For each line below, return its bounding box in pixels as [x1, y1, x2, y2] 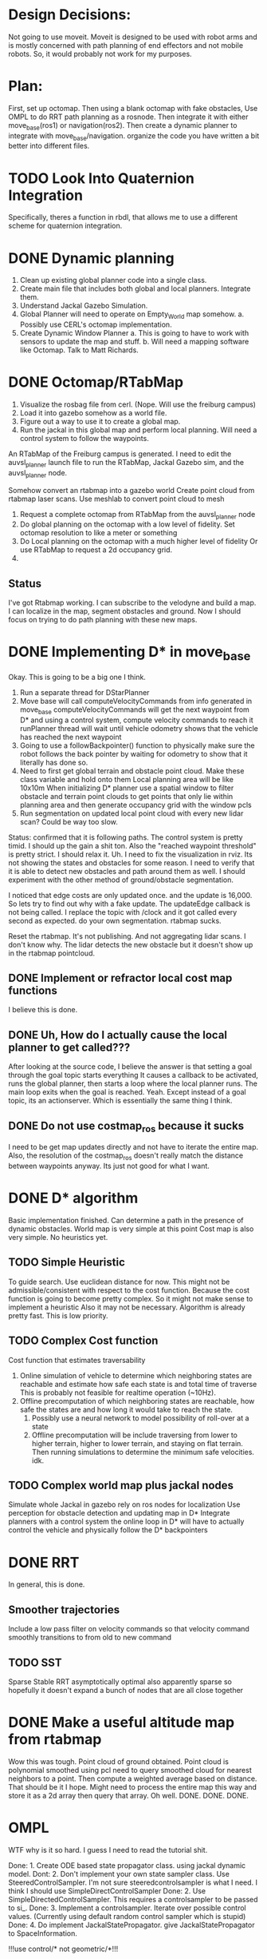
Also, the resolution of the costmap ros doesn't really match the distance [8, 1150, 244, 1162]
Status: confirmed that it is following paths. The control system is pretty [8, 832, 243, 842]
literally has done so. [19, 757, 88, 767]
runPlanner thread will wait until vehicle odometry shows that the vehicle [19, 723, 259, 733]
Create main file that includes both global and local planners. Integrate [19, 284, 251, 293]
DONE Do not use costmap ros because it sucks [8, 1119, 245, 1134]
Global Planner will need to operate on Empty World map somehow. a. [19, 309, 245, 321]
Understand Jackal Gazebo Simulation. [19, 301, 148, 311]
